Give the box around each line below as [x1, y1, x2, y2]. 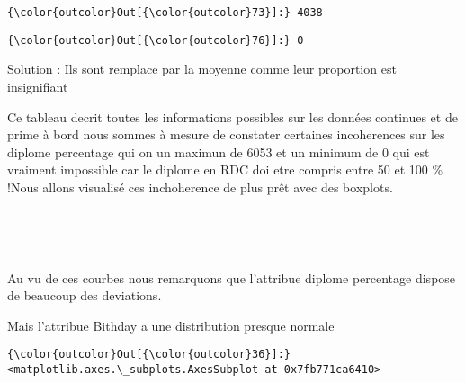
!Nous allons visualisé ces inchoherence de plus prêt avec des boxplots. [7, 177, 393, 196]
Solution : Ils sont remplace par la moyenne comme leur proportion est [7, 59, 397, 78]
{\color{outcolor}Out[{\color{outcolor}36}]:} [7, 348, 291, 361]
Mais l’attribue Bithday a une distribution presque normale [7, 316, 335, 334]
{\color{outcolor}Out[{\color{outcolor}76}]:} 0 [7, 33, 304, 47]
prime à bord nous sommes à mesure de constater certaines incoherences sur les [7, 125, 445, 144]
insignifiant [7, 76, 68, 95]
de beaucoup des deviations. [7, 286, 162, 305]
